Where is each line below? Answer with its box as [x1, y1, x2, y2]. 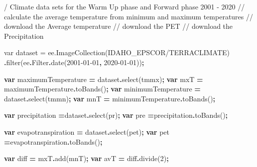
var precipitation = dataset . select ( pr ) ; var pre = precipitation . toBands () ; [4, 110, 228, 120]
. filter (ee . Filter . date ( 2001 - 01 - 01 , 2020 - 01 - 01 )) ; [4, 57, 144, 67]
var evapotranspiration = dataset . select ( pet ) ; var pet [4, 126, 169, 137]
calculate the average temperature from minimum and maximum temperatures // [4, 11, 254, 21]
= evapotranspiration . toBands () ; [4, 136, 103, 147]
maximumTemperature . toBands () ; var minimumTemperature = [4, 83, 201, 94]
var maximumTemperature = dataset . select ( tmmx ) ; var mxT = [4, 74, 203, 84]
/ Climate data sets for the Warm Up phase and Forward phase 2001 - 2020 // [4, 1, 245, 11]
